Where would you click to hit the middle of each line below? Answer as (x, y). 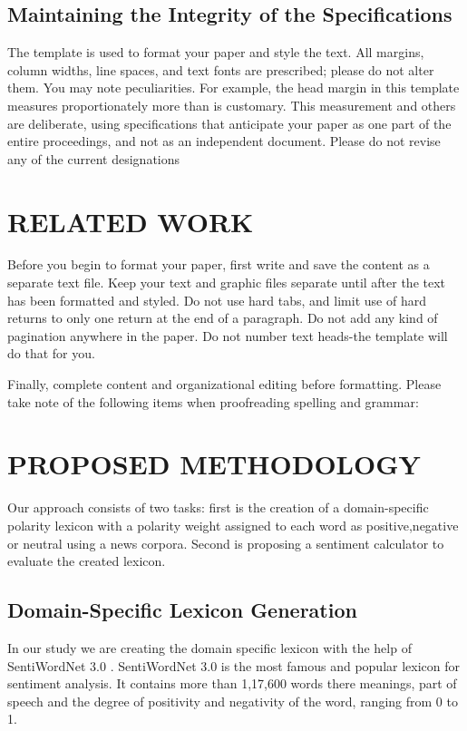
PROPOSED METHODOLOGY (214, 464)
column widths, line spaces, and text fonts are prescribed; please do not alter (221, 69)
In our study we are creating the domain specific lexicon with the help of (209, 647)
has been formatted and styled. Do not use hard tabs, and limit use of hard (217, 300)
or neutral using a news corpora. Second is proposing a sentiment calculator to (226, 543)
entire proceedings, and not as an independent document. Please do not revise (224, 141)
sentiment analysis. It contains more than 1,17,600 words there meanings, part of (232, 683)
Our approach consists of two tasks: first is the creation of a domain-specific (218, 507)
